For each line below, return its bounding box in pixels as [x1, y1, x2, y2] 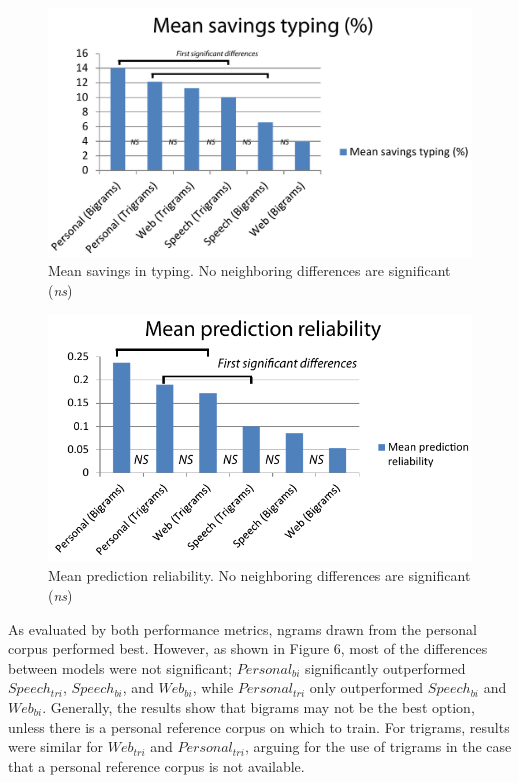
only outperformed [309, 677, 424, 698]
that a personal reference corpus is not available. [8, 755, 305, 776]
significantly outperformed [305, 657, 466, 678]
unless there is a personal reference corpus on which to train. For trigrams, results [8, 716, 510, 737]
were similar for [8, 736, 104, 757]
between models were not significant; [8, 657, 233, 678]
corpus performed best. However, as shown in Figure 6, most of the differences [8, 638, 488, 659]
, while [192, 677, 234, 698]
